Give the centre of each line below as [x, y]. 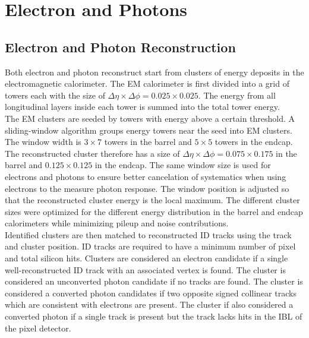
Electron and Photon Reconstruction [120, 47]
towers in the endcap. [254, 142]
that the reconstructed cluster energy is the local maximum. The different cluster [152, 200]
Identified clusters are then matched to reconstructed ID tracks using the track [148, 234]
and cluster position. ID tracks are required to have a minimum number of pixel [150, 246]
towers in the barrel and [148, 142]
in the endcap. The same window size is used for [183, 165]
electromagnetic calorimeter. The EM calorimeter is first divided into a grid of [147, 83]
